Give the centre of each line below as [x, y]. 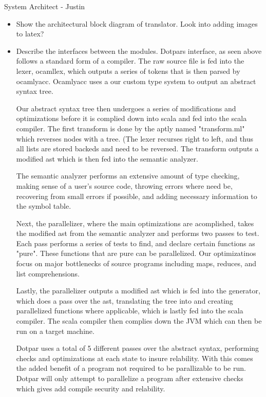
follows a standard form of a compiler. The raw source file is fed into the [130, 61]
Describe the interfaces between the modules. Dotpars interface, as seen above [139, 51]
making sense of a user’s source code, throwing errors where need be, [124, 185]
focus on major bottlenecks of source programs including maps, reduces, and [136, 263]
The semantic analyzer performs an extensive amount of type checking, [128, 176]
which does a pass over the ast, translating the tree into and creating [125, 300]
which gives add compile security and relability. [91, 388]
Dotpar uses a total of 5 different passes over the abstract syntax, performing [138, 348]
